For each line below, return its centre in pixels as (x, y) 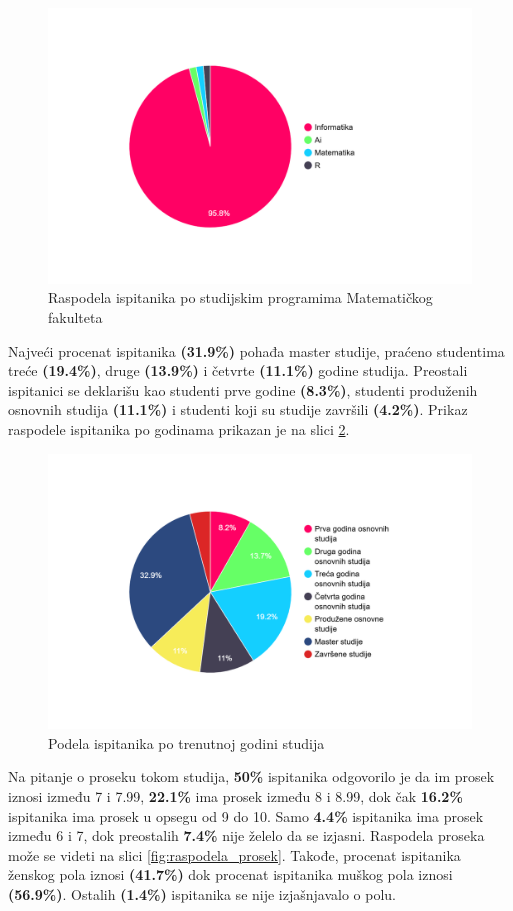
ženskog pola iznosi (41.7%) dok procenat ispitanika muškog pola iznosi (230, 874)
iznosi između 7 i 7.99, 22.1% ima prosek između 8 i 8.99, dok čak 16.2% (235, 796)
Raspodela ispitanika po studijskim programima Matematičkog (240, 297)
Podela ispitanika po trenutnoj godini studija (186, 742)
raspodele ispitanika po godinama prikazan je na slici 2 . (179, 428)
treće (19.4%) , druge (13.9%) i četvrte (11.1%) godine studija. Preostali (238, 370)
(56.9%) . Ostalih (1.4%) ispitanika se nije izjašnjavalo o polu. (202, 894)
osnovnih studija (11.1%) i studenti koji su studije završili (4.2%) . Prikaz (238, 409)
